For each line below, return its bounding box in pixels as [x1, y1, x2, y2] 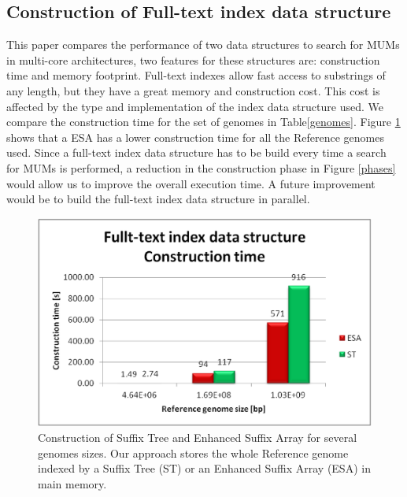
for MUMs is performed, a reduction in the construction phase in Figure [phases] [6, 159, 396, 176]
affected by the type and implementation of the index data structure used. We [6, 98, 383, 114]
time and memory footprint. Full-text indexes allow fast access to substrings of [6, 67, 386, 83]
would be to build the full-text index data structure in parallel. [6, 191, 310, 207]
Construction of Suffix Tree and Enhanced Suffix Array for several [38, 428, 357, 445]
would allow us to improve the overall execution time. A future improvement [6, 175, 376, 191]
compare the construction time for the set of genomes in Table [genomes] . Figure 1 [6, 113, 401, 130]
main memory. [38, 475, 107, 491]
